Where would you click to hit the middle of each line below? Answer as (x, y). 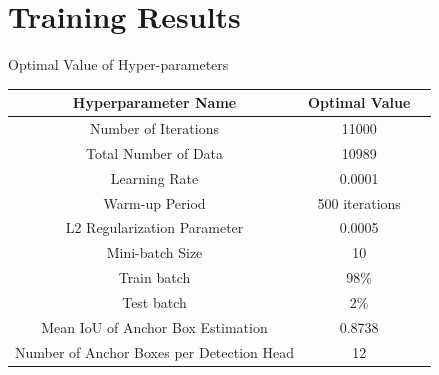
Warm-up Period (154, 202)
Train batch (154, 277)
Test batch (154, 301)
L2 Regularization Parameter (154, 227)
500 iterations (359, 202)
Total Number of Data (154, 152)
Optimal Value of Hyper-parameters (118, 64)
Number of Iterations (154, 128)
